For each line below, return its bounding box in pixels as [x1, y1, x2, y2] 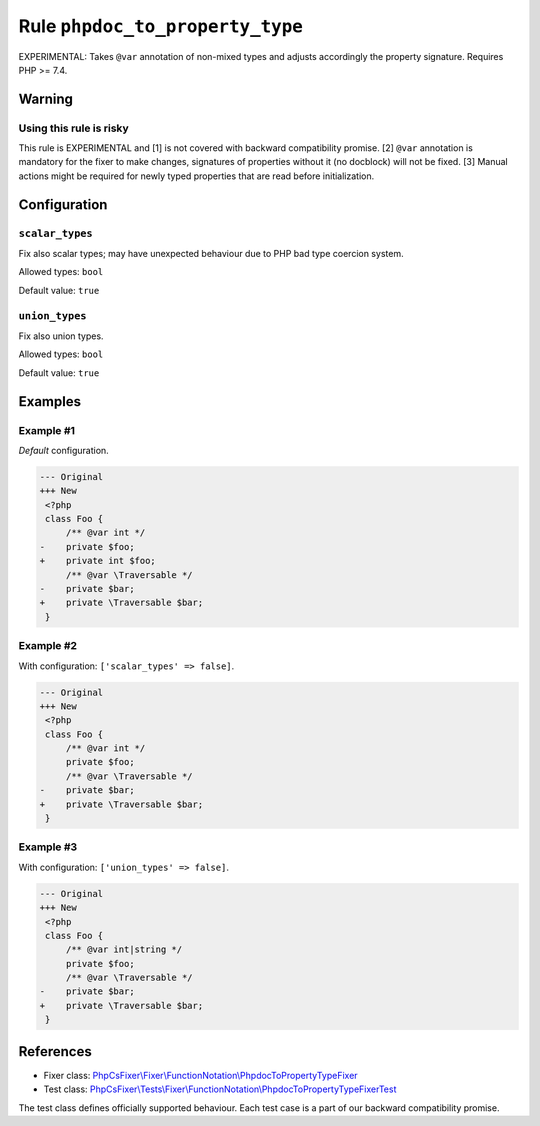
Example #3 [18, 840, 78, 854]
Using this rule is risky [18, 121, 129, 135]
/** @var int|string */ [65, 944, 183, 955]
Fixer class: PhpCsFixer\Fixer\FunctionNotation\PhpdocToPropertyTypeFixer [43, 1069, 359, 1081]
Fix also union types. [18, 330, 104, 342]
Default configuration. [18, 444, 109, 456]
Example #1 [18, 423, 75, 437]
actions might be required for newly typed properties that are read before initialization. [18, 170, 375, 182]
